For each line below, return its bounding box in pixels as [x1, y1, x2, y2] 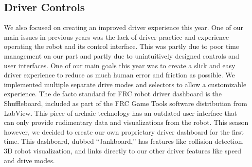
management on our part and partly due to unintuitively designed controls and [4, 50, 239, 61]
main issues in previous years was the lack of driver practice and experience [4, 31, 229, 42]
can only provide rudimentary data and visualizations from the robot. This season [4, 117, 249, 127]
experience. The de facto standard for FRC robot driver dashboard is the [4, 89, 222, 99]
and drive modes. [4, 155, 55, 165]
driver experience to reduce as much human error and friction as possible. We [4, 70, 235, 80]
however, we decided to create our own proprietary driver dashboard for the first [4, 126, 244, 137]
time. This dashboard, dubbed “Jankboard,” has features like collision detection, [4, 136, 244, 146]
